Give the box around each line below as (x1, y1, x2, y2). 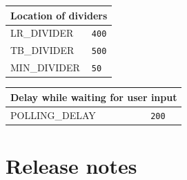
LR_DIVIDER (10, 26, 74, 40)
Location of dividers (10, 8, 108, 22)
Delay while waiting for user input (10, 89, 177, 104)
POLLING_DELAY (10, 107, 96, 122)
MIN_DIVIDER (10, 60, 80, 75)
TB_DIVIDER (10, 43, 75, 57)
